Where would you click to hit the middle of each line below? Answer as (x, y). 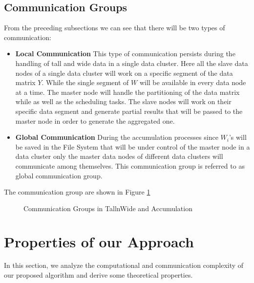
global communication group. (59, 175)
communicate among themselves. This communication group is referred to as (130, 165)
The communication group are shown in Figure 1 (77, 192)
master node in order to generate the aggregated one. (95, 120)
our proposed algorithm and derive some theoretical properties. (98, 275)
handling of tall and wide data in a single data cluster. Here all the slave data (132, 63)
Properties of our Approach (99, 242)
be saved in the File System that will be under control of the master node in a (133, 146)
